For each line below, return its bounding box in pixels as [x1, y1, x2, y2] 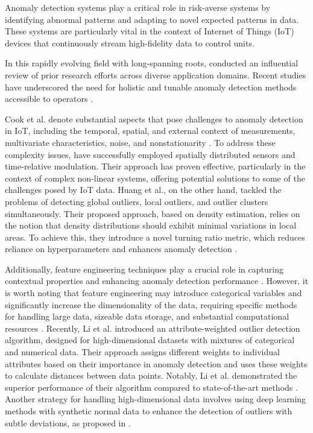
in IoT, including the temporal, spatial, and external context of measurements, [5, 124, 296, 137]
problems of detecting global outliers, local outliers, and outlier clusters [5, 195, 268, 207]
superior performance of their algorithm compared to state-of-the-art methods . [5, 381, 298, 393]
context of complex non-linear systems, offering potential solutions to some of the [5, 171, 305, 184]
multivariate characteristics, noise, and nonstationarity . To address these [5, 136, 276, 148]
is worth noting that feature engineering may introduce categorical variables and [5, 286, 302, 299]
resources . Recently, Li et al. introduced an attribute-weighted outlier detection [5, 321, 300, 334]
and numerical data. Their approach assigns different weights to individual [5, 346, 280, 358]
